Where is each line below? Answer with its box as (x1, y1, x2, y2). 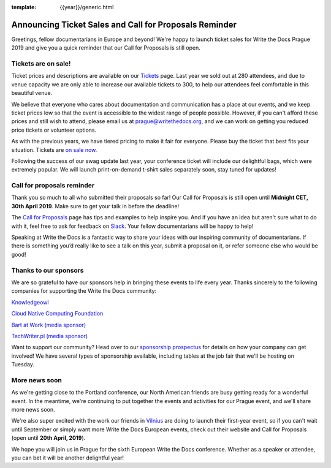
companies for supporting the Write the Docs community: (11, 287, 157, 295)
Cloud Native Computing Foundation (11, 310, 104, 317)
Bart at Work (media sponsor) (11, 321, 86, 328)
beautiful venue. (11, 89, 53, 97)
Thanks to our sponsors (11, 266, 84, 274)
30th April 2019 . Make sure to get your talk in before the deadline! (11, 202, 180, 209)
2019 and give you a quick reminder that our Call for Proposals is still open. (11, 44, 200, 51)
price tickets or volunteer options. (11, 126, 97, 134)
